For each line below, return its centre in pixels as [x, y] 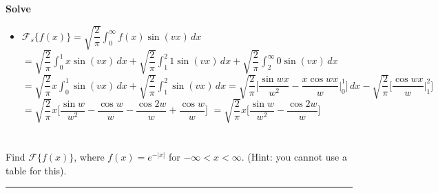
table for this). [36, 170]
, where [89, 156]
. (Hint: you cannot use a [294, 156]
